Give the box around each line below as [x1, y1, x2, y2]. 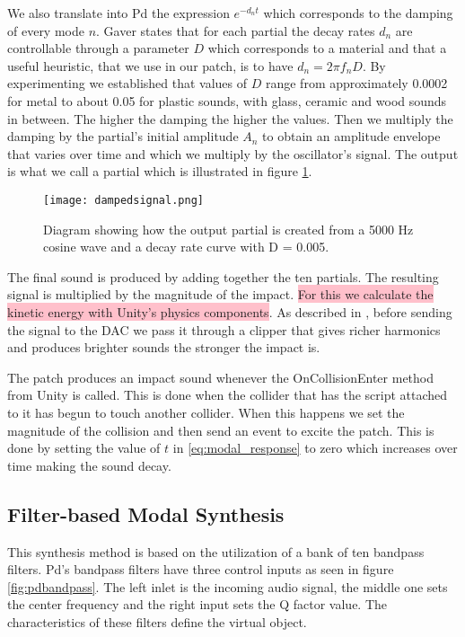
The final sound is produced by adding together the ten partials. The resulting [7, 267, 439, 286]
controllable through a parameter [7, 39, 189, 58]
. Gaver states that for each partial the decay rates [96, 21, 375, 40]
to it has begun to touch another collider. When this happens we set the [7, 403, 405, 421]
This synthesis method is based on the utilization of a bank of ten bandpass [7, 542, 425, 561]
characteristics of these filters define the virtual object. [7, 612, 307, 631]
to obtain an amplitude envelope [262, 127, 441, 146]
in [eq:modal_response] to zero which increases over [172, 438, 458, 457]
